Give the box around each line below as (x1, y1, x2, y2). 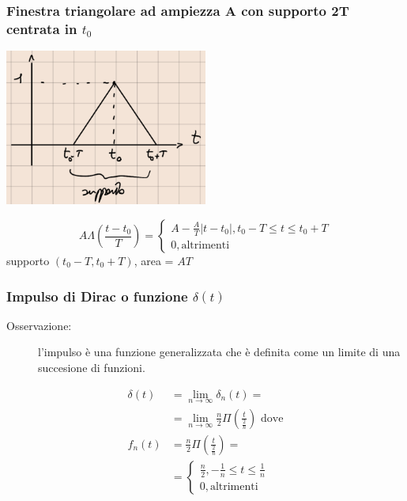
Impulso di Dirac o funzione (6, 286, 188, 306)
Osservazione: (6, 317, 72, 333)
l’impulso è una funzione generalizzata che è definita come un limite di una (38, 343, 401, 360)
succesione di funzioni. (38, 359, 145, 376)
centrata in (6, 18, 77, 38)
